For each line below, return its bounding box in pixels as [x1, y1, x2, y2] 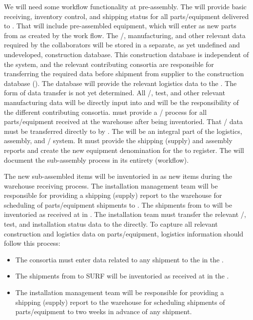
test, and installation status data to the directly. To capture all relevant [4, 219, 218, 229]
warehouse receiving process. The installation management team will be [4, 180, 218, 191]
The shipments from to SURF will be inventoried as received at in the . [15, 271, 229, 281]
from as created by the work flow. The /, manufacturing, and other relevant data [4, 30, 246, 40]
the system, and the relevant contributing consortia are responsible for [4, 59, 214, 69]
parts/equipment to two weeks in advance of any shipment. [15, 306, 192, 317]
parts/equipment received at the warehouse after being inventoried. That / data [4, 116, 243, 127]
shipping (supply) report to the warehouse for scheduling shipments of [15, 297, 225, 307]
